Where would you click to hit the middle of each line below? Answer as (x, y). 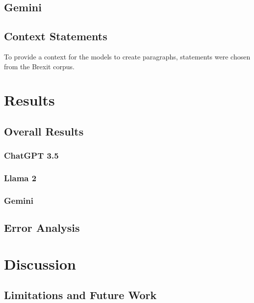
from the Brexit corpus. (39, 66)
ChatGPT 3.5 (31, 155)
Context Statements (56, 36)
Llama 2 (20, 178)
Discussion (40, 263)
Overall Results (44, 131)
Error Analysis (42, 228)
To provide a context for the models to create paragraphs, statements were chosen (127, 56)
